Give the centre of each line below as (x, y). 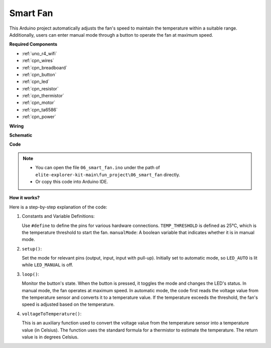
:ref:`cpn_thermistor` (43, 96)
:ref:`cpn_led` (36, 82)
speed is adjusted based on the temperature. (68, 304)
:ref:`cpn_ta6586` (40, 109)
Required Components (33, 44)
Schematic (21, 135)
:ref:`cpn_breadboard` (45, 67)
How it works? (25, 198)
